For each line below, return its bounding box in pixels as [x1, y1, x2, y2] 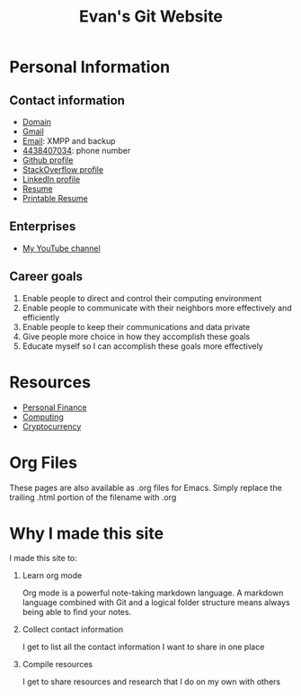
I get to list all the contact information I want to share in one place [22, 641, 265, 653]
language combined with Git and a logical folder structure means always [22, 597, 290, 608]
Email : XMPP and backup [22, 136, 116, 146]
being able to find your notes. [22, 607, 132, 618]
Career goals [9, 269, 84, 284]
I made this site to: [9, 553, 78, 564]
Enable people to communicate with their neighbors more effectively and [22, 302, 292, 313]
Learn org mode [22, 570, 83, 581]
